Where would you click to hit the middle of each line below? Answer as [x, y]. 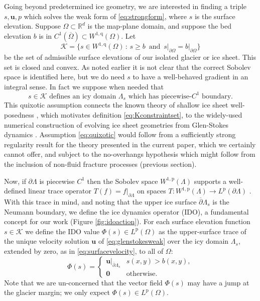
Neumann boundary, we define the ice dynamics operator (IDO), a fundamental [126, 211]
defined [15, 191]
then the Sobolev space [122, 181]
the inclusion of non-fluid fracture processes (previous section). [100, 164]
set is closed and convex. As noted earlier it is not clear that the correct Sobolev [127, 67]
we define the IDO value [62, 231]
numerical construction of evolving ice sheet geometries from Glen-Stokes [116, 124]
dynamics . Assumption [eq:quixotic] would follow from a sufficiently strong [120, 134]
